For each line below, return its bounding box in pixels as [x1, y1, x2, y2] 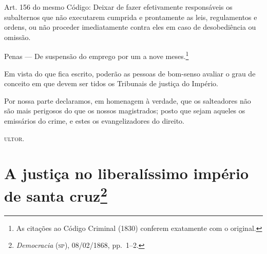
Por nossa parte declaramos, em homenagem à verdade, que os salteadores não [4, 95, 251, 106]
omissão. [4, 31, 31, 42]
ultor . [4, 132, 25, 143]
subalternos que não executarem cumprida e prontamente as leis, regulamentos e [4, 11, 257, 22]
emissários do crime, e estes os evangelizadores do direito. [4, 115, 185, 126]
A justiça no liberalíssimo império [4, 163, 249, 184]
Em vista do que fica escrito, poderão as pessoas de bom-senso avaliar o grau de [4, 68, 256, 79]
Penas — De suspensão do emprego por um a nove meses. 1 [4, 49, 189, 62]
